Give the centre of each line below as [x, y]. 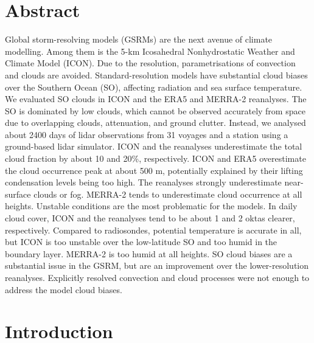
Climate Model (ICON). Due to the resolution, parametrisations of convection [150, 63]
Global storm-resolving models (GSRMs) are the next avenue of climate [139, 39]
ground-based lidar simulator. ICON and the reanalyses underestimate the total [154, 146]
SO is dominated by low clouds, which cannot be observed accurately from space [155, 110]
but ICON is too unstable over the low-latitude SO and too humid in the [141, 242]
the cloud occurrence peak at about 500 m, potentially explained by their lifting [154, 170]
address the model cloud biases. [64, 289]
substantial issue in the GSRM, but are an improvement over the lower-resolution [157, 265]
